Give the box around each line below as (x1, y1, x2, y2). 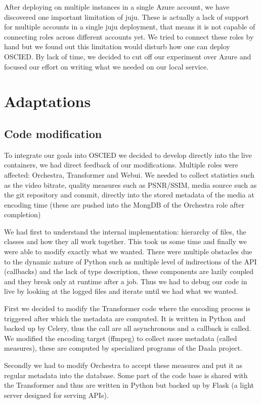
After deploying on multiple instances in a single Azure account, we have (4, 2, 230, 12)
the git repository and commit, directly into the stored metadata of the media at (4, 189, 254, 200)
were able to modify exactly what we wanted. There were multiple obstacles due (4, 246, 252, 257)
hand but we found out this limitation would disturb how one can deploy (4, 41, 230, 52)
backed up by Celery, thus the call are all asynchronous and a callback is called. (4, 323, 251, 333)
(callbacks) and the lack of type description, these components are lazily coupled (4, 266, 254, 277)
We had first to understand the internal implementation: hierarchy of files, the (4, 226, 246, 237)
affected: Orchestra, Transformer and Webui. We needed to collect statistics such (4, 169, 254, 180)
